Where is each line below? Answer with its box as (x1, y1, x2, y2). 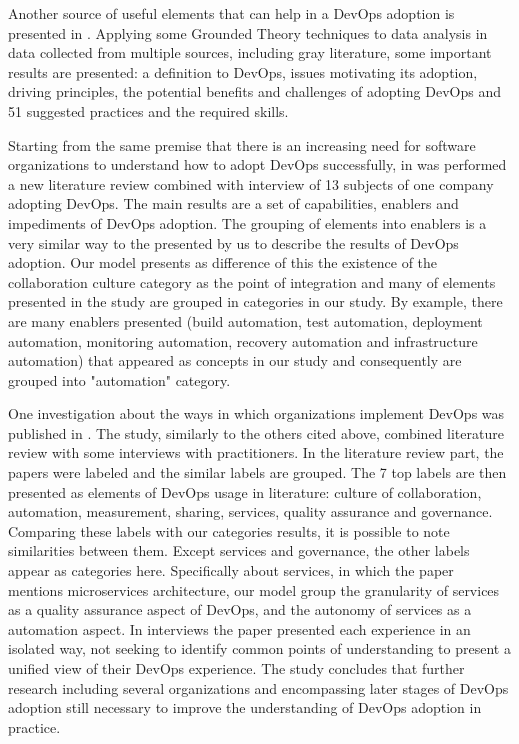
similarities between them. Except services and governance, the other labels (8, 540, 470, 561)
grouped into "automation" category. (8, 369, 231, 390)
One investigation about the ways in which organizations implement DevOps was (8, 403, 505, 424)
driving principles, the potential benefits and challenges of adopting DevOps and (8, 81, 501, 102)
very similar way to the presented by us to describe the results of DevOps (8, 232, 459, 253)
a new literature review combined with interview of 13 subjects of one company (8, 173, 494, 194)
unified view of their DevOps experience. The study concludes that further (8, 658, 465, 678)
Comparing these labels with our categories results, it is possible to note (8, 520, 450, 541)
